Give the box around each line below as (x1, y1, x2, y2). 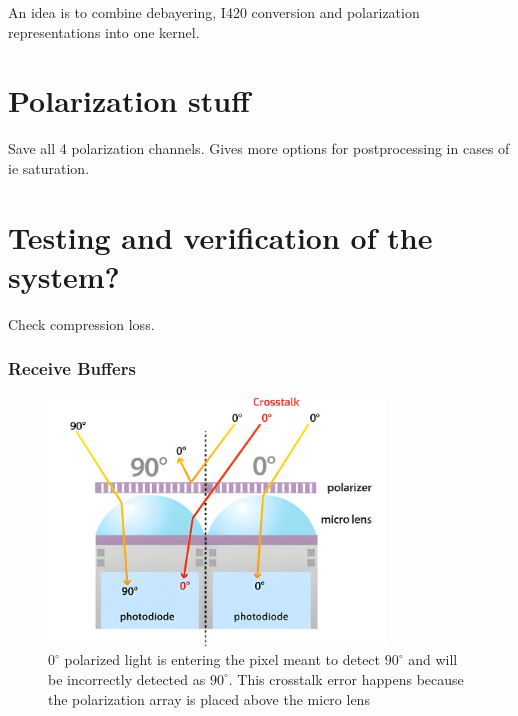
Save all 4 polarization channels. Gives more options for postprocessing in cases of (8, 138, 510, 159)
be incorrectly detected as (48, 668, 206, 689)
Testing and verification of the (8, 216, 433, 257)
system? (8, 255, 120, 296)
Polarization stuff (8, 80, 251, 121)
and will (408, 649, 458, 670)
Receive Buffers (8, 356, 136, 381)
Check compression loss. (8, 313, 155, 334)
